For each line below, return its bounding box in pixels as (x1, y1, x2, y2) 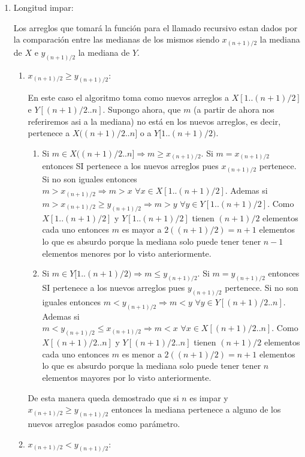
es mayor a (122, 223, 162, 236)
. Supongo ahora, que (102, 103, 181, 116)
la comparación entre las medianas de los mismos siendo (13, 33, 219, 46)
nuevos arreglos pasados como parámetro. (28, 417, 180, 430)
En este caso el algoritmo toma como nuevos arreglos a (28, 91, 229, 104)
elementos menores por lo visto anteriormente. (42, 246, 212, 259)
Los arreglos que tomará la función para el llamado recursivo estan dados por (13, 21, 298, 34)
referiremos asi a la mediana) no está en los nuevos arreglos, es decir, (28, 115, 281, 127)
